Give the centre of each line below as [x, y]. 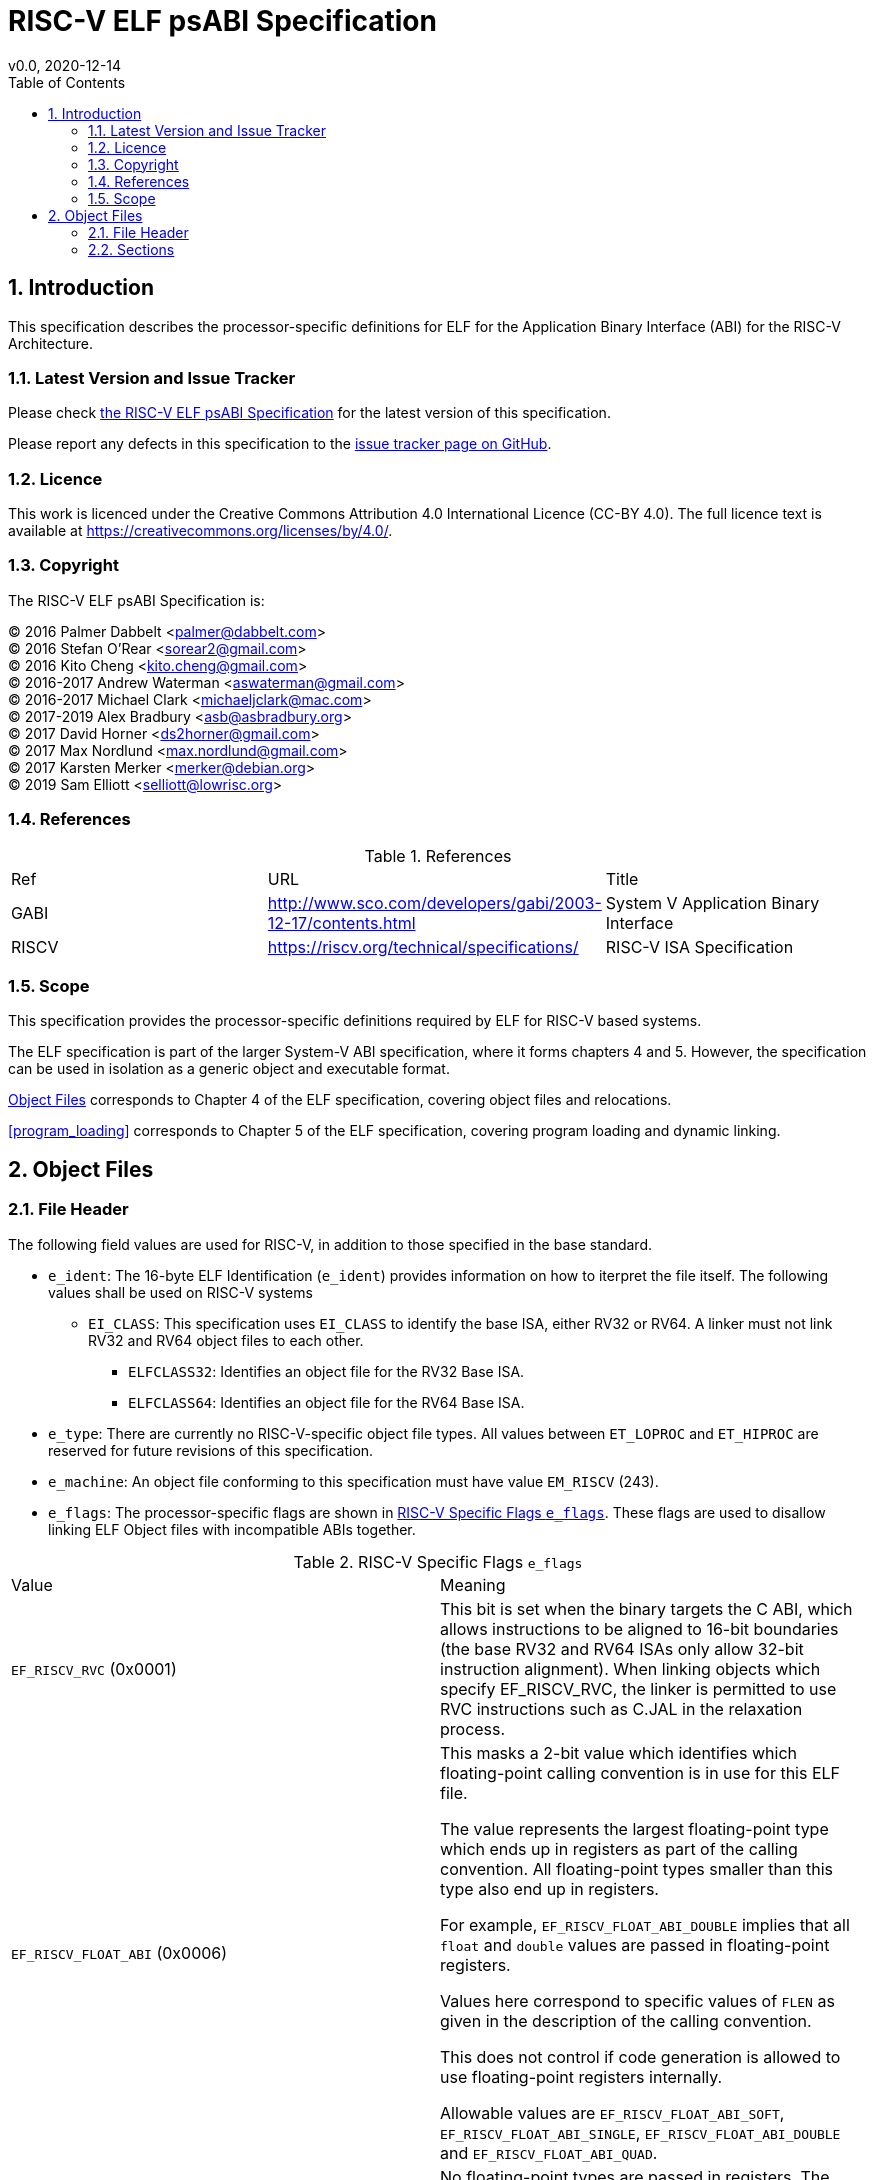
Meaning [473, 1584]
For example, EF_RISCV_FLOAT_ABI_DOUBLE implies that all [645, 1924]
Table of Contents [67, 82]
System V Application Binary [712, 902]
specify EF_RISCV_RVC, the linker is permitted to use [638, 1688]
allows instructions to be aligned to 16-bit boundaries [639, 1628]
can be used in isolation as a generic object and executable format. [229, 1069]
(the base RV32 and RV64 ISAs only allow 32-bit [622, 1648]
